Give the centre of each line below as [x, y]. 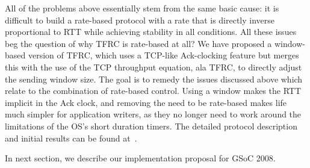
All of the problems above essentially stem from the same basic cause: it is [142, 8]
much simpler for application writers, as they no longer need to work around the [153, 114]
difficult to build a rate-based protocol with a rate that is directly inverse [140, 20]
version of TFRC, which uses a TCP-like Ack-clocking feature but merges [163, 55]
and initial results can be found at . [71, 138]
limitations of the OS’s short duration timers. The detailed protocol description [151, 126]
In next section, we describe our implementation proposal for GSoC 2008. [140, 158]
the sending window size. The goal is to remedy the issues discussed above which [154, 79]
